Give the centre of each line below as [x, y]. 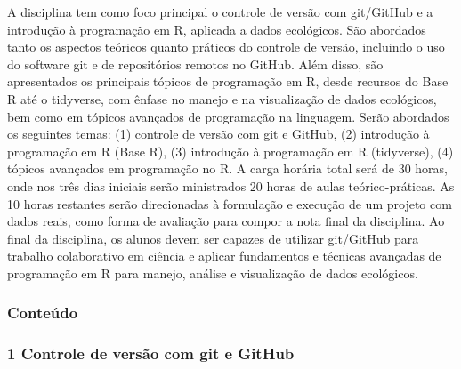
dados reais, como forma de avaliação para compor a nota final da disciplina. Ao [226, 221]
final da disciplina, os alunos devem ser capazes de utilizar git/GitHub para [213, 238]
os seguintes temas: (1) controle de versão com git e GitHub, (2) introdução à [218, 134]
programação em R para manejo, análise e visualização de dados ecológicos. [213, 273]
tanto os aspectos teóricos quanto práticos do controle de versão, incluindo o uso [226, 47]
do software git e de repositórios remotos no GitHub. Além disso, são [195, 64]
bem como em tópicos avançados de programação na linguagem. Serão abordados [228, 116]
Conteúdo [43, 313]
